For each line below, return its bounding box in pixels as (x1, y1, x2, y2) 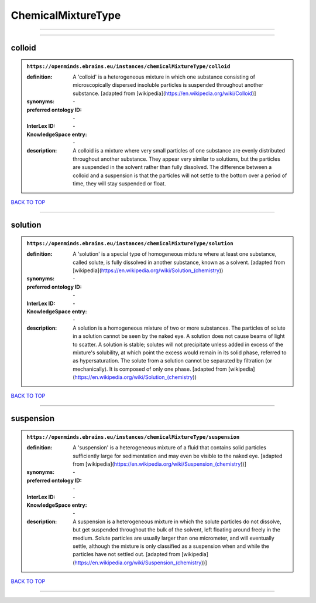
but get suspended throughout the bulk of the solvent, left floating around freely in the (73, 526, 280, 533)
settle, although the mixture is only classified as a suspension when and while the (73, 543, 269, 550)
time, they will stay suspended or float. (73, 180, 166, 187)
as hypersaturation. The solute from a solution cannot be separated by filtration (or (73, 357, 272, 364)
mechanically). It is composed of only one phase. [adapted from (73, 365, 228, 372)
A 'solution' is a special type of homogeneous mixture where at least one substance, (73, 250, 277, 258)
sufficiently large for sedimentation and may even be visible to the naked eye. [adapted (73, 452, 283, 459)
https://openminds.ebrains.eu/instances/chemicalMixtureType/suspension (26, 433, 240, 440)
